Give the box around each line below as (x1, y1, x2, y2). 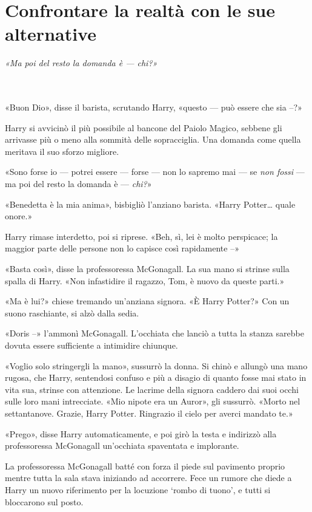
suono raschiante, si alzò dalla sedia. (5, 306, 139, 319)
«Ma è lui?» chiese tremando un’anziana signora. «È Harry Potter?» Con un (5, 295, 290, 307)
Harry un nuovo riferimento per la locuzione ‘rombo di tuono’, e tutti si (5, 483, 271, 496)
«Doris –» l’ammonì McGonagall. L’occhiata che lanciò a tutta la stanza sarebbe (5, 327, 304, 340)
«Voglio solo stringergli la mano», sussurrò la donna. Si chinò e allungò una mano (5, 359, 308, 372)
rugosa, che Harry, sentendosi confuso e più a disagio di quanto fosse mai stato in (5, 371, 307, 384)
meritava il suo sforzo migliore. (5, 145, 119, 157)
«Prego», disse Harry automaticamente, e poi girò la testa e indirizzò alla (5, 427, 277, 440)
